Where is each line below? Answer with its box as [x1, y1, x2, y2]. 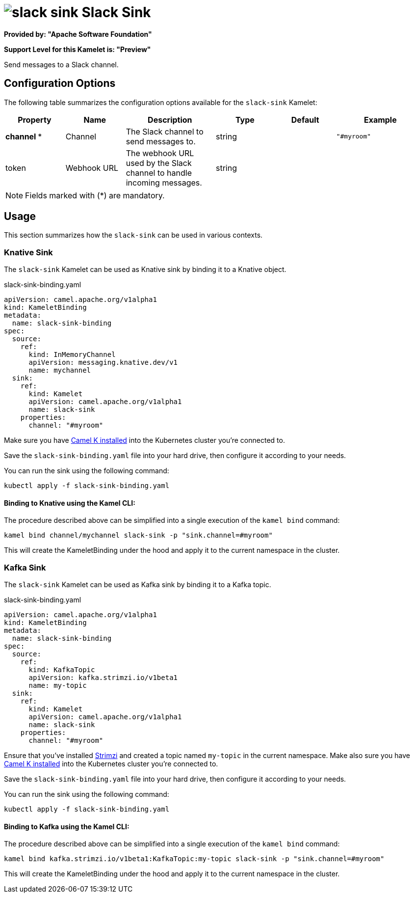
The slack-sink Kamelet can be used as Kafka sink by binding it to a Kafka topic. [4, 580, 271, 589]
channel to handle [126, 167, 192, 178]
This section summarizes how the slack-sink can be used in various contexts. [4, 231, 263, 240]
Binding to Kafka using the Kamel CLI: [4, 822, 129, 831]
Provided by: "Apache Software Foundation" [4, 29, 152, 38]
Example [363, 114, 397, 125]
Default [291, 114, 319, 125]
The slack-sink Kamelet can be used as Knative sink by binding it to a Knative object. [4, 265, 286, 274]
